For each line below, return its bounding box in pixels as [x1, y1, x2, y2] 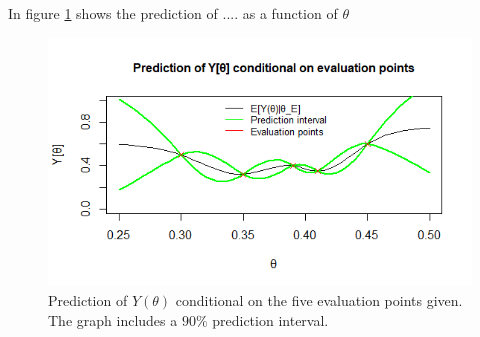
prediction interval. [212, 309, 329, 330]
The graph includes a [48, 309, 178, 330]
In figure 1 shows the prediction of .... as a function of [8, 3, 338, 23]
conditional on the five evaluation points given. [175, 290, 463, 311]
